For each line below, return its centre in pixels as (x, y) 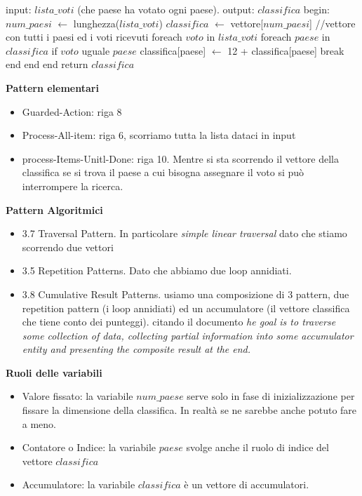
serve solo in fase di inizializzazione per (271, 396)
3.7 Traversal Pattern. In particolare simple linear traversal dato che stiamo (185, 233)
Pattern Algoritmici (54, 209)
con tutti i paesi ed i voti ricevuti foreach (94, 37)
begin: (316, 9)
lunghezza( (96, 23)
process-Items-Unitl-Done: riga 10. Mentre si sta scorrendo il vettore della (180, 158)
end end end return (47, 64)
